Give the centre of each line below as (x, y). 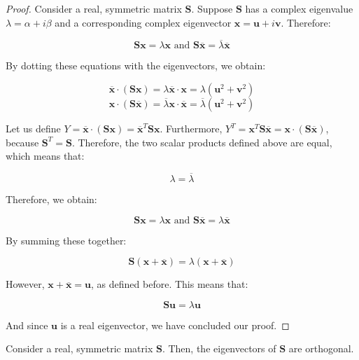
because (22, 142)
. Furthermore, (191, 128)
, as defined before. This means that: (170, 284)
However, (25, 284)
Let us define (33, 128)
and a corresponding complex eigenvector (143, 22)
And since (27, 325)
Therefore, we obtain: (51, 199)
